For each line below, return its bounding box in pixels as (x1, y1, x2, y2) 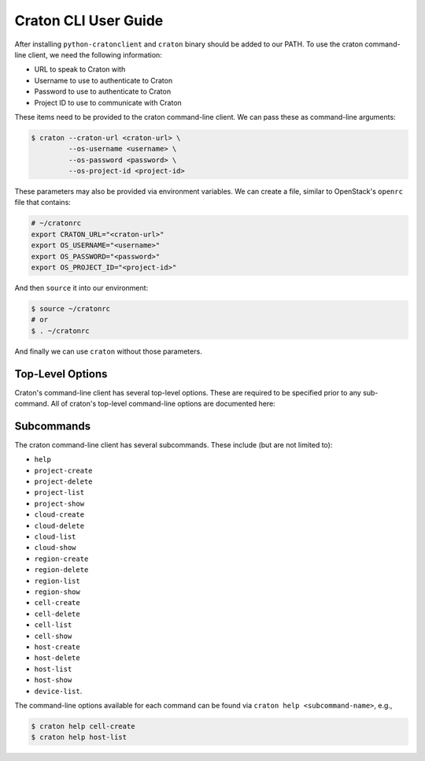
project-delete (34, 477, 94, 486)
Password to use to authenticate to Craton (34, 87, 172, 96)
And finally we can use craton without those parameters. (14, 347, 202, 356)
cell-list (34, 621, 72, 629)
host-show (34, 676, 72, 685)
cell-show (34, 631, 72, 640)
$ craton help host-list (31, 733, 128, 742)
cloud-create (34, 510, 85, 519)
